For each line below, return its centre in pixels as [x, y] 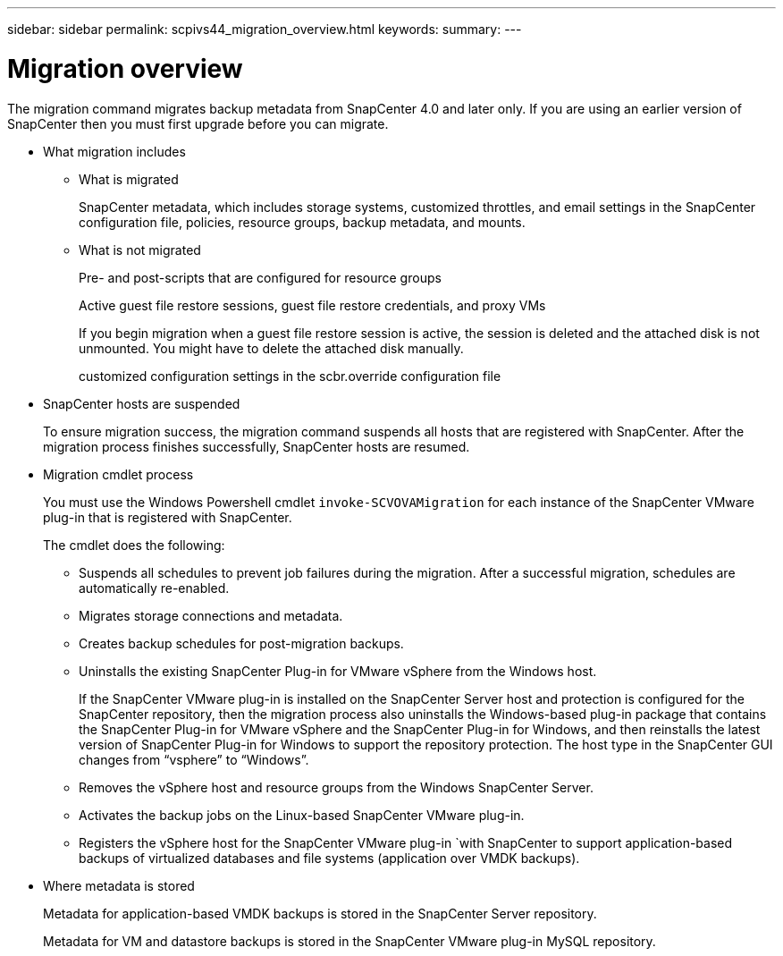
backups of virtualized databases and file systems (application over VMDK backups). [329, 858]
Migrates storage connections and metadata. [211, 615]
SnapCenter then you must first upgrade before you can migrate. [198, 123]
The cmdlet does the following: [134, 545]
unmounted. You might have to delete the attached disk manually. [271, 348]
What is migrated [129, 179]
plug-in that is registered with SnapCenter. [168, 517]
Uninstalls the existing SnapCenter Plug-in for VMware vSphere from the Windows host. [338, 671]
